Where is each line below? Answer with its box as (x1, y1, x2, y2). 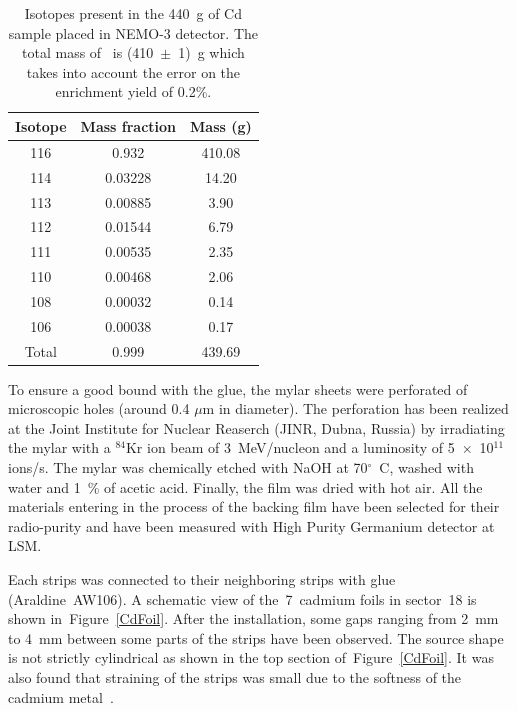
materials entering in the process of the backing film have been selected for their (8, 496, 500, 517)
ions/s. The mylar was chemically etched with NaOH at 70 (8, 457, 368, 478)
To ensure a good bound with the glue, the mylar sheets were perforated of (8, 378, 468, 399)
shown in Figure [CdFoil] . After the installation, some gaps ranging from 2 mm (8, 608, 499, 629)
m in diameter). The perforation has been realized (202, 398, 509, 419)
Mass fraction (80, 115, 177, 136)
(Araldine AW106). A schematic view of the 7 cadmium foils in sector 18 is (8, 588, 477, 609)
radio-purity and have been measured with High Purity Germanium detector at (8, 515, 495, 536)
